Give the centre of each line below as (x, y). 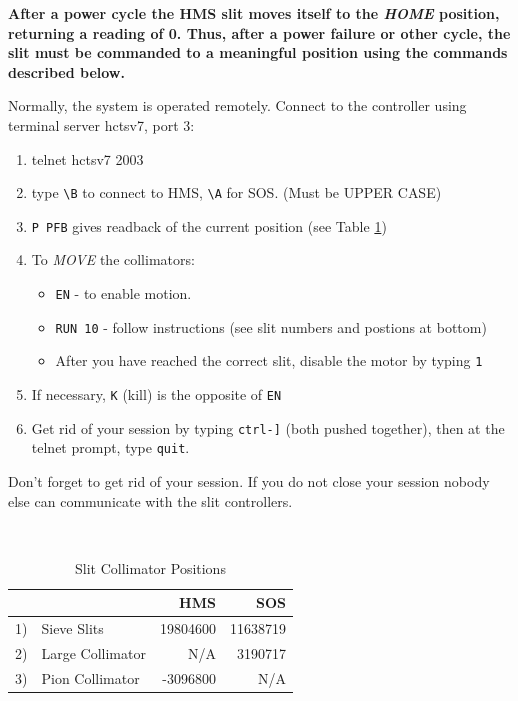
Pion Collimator (90, 677)
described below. (66, 71)
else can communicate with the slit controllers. (150, 500)
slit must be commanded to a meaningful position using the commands (258, 52)
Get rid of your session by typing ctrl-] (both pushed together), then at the (268, 427)
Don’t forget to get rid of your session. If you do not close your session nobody (249, 481)
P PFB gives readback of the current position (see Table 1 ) (209, 225)
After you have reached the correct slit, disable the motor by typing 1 (269, 360)
